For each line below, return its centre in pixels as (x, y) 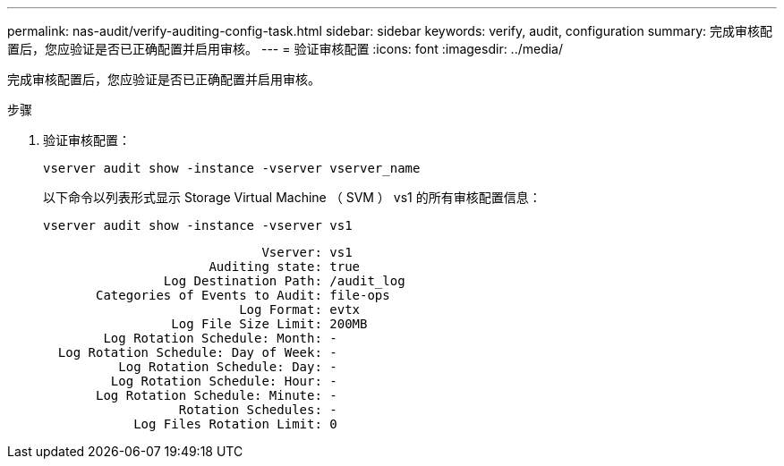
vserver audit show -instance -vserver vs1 (198, 225)
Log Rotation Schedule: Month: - (220, 338)
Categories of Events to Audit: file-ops (243, 295)
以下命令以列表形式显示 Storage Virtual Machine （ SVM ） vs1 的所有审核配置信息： (292, 197)
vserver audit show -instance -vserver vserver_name (232, 168)
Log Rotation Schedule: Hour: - (224, 381)
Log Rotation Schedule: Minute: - (217, 395)
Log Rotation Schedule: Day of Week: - (197, 352)
